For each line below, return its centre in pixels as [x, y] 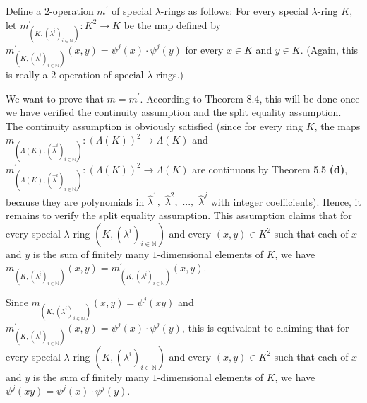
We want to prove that [55, 98]
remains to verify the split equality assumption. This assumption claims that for [179, 215]
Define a [24, 11]
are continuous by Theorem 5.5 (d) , [270, 169]
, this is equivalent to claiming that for [265, 327]
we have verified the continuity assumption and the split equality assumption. [174, 112]
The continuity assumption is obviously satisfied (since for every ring [155, 125]
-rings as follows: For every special [234, 11]
